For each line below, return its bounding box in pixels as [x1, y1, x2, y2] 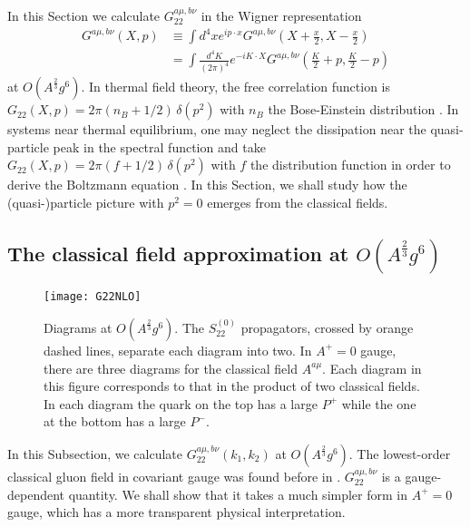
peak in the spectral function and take [53, 137, 266, 156]
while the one [341, 394, 416, 413]
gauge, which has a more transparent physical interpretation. [7, 503, 346, 522]
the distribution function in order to [250, 155, 451, 174]
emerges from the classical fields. [207, 192, 388, 211]
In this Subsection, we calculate [7, 444, 183, 463]
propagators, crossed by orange [240, 317, 414, 337]
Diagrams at [44, 317, 113, 337]
